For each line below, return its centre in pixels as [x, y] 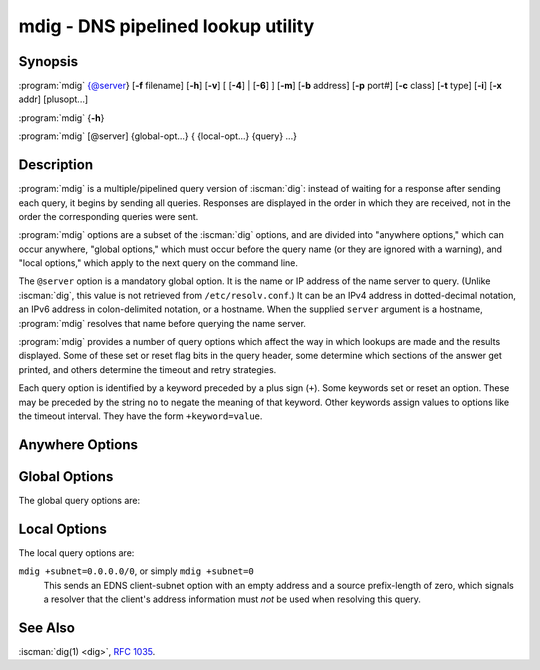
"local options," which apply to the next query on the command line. [158, 263]
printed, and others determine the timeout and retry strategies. [147, 369]
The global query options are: [79, 500]
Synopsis [48, 61]
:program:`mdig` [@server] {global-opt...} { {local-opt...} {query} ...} [157, 136]
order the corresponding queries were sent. [108, 216]
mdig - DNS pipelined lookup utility [166, 26]
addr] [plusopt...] [53, 99]
